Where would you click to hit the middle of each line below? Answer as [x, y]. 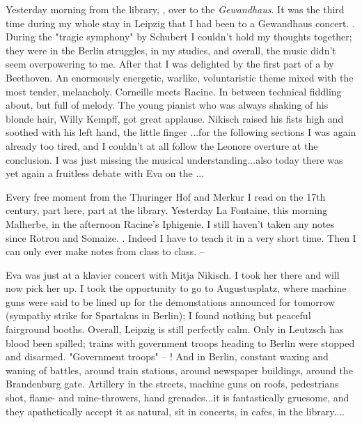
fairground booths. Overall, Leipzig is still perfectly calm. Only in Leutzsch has [175, 329]
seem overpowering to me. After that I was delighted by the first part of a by [170, 64]
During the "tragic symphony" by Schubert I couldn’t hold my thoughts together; [179, 37]
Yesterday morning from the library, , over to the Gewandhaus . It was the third [175, 9]
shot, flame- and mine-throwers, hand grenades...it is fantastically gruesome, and [178, 398]
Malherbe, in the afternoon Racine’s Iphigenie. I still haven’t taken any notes [170, 223]
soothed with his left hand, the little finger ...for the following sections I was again [181, 132]
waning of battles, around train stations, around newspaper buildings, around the [179, 370]
